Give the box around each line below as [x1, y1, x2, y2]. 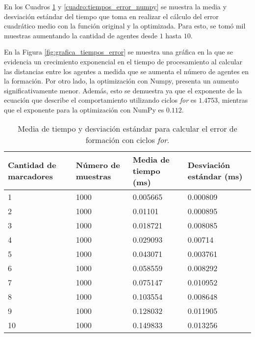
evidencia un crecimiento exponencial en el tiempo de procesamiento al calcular [4, 56, 242, 66]
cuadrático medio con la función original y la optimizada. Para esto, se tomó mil [4, 21, 246, 31]
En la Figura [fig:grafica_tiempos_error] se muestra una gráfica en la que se [4, 47, 233, 57]
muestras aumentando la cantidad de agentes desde [4, 30, 157, 40]
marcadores [8, 170, 53, 182]
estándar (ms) [187, 170, 243, 182]
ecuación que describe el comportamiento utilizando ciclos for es [4, 95, 197, 105]
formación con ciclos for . [85, 134, 170, 145]
